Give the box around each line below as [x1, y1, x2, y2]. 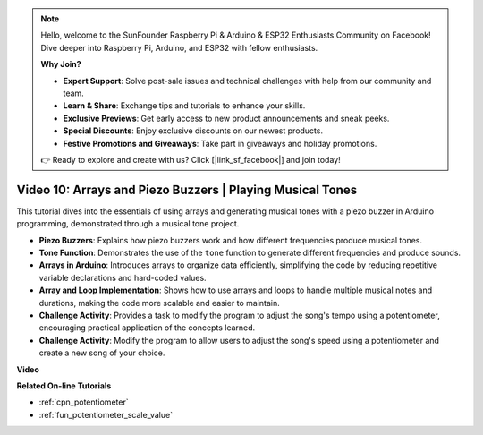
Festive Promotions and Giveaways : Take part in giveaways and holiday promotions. [63, 138, 377, 149]
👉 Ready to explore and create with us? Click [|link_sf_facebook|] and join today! [40, 154, 341, 165]
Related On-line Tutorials [16, 380, 112, 391]
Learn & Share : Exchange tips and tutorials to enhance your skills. [63, 100, 306, 111]
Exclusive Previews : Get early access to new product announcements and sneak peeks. [63, 113, 390, 124]
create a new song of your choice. [38, 347, 165, 358]
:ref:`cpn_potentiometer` [38, 397, 129, 407]
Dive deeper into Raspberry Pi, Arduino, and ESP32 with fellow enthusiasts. [40, 42, 318, 53]
